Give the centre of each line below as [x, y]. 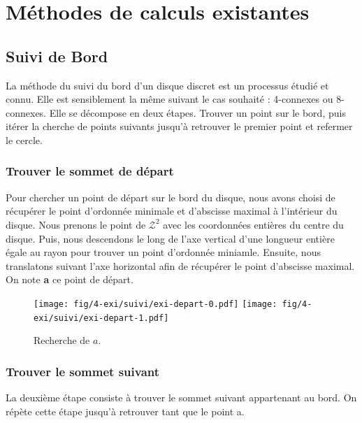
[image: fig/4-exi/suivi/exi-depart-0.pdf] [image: [155, 304]
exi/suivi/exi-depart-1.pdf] [101, 318]
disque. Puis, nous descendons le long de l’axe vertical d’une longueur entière [170, 238]
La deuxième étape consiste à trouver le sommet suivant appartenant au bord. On [181, 397]
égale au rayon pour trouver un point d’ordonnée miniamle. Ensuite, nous [163, 252]
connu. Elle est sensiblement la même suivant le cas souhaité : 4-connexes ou [169, 99]
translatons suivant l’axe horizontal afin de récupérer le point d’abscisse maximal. [180, 265]
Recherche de [62, 340]
